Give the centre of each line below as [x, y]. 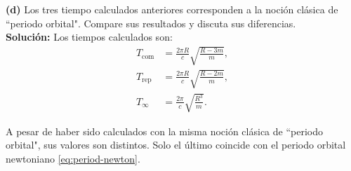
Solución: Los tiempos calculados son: [89, 37]
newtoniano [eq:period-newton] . [73, 158]
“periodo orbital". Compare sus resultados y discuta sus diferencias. [151, 23]
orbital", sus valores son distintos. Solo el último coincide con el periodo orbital [176, 145]
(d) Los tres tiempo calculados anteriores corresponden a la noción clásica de [172, 9]
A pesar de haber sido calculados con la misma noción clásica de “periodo [164, 131]
